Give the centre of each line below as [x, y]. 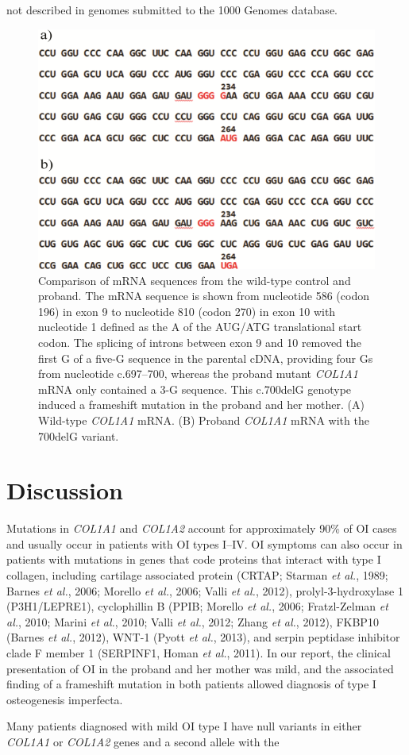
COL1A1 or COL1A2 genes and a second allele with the [143, 742]
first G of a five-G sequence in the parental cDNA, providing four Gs [206, 358]
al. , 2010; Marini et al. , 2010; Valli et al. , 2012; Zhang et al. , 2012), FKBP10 [193, 621]
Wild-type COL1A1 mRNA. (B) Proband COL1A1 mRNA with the [204, 420]
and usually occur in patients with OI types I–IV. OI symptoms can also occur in [204, 543]
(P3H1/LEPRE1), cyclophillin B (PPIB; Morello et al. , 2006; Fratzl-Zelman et [197, 606]
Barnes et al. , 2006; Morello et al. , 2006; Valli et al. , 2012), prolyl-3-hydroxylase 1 [205, 590]
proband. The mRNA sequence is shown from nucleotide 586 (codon [204, 296]
